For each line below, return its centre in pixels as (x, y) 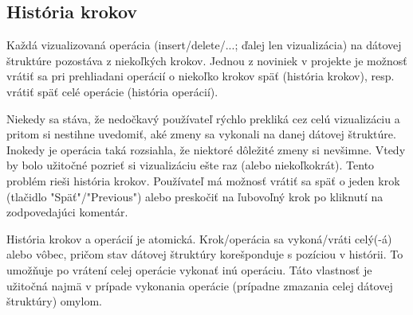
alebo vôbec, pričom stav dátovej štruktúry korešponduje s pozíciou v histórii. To (205, 254)
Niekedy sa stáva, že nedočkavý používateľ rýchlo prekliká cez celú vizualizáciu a (203, 118)
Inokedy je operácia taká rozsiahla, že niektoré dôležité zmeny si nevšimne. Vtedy (206, 149)
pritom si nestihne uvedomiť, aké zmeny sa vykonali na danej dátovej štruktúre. (201, 134)
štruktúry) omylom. (54, 301)
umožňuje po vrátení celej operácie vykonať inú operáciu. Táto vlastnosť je (189, 269)
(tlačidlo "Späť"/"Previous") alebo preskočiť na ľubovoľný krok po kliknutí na (195, 196)
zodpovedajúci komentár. (67, 212)
